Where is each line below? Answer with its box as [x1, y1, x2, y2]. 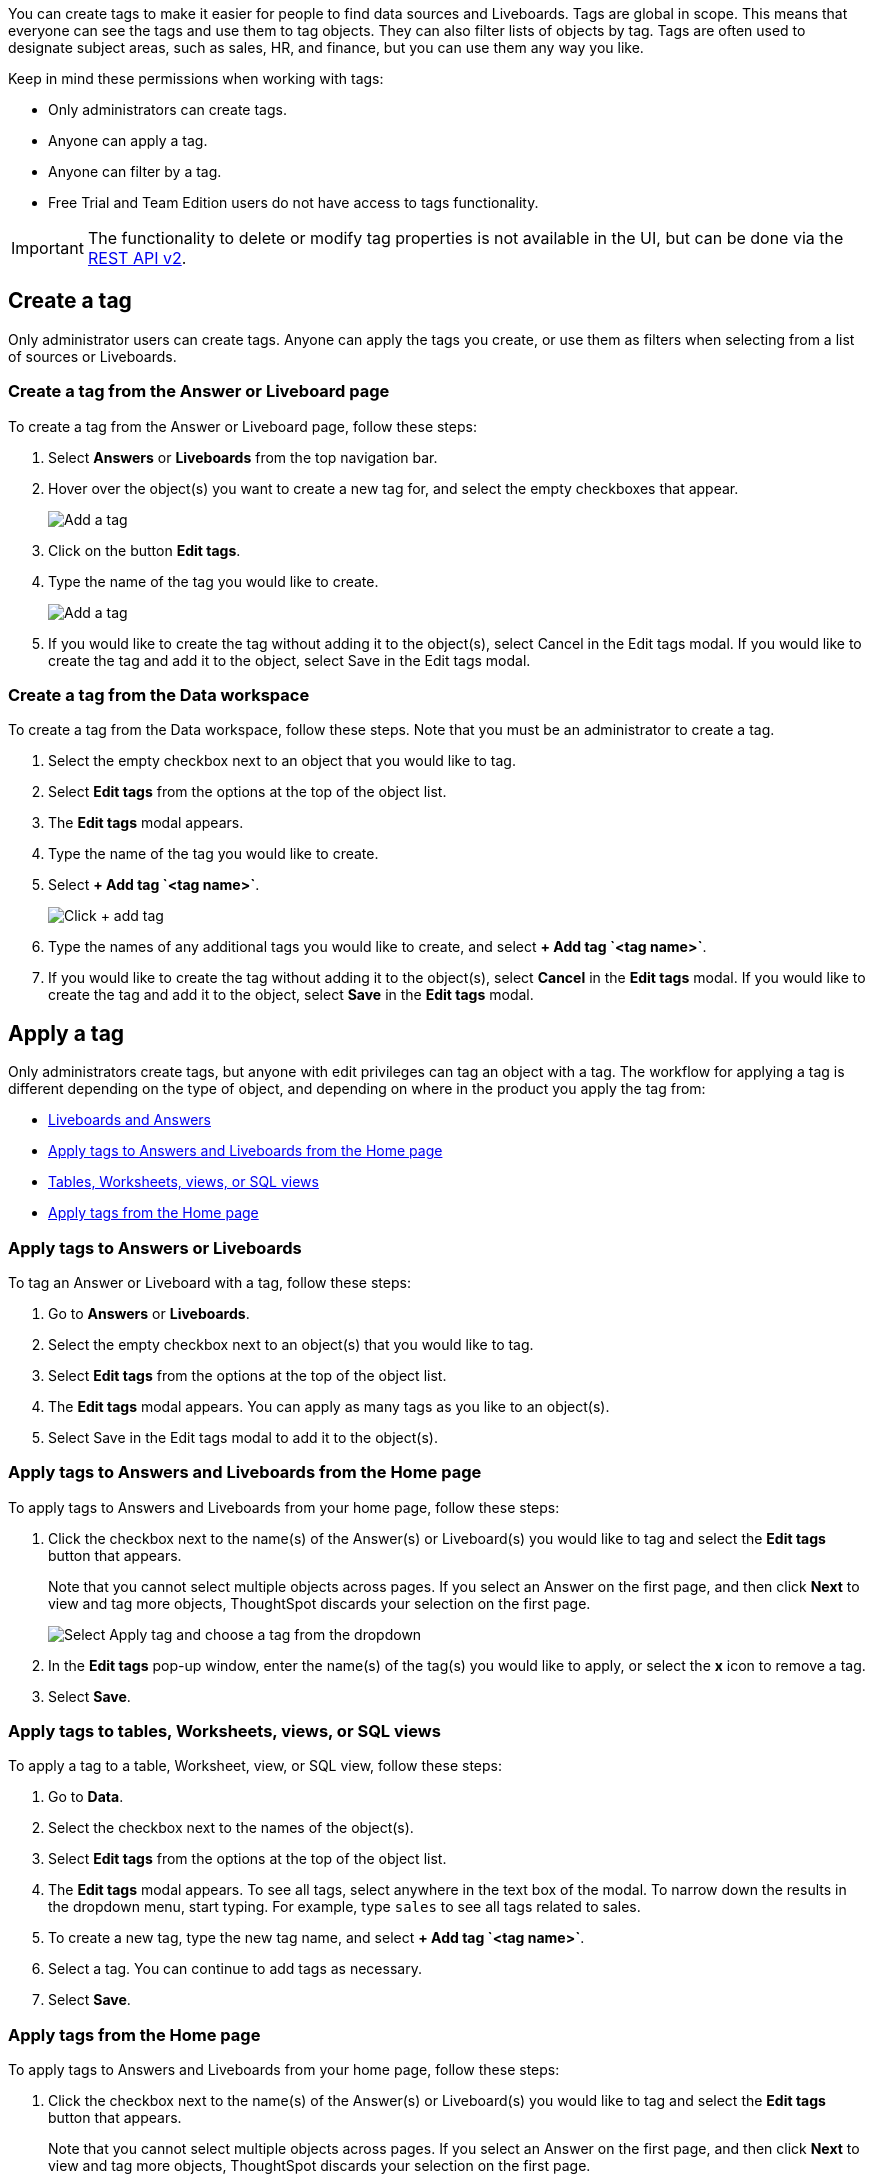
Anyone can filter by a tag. [48, 163, 222, 180]
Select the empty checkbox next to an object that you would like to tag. [48, 752, 516, 770]
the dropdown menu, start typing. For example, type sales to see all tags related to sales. [48, 1898, 641, 1916]
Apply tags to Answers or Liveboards [8, 1237, 302, 1258]
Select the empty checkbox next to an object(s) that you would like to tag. [48, 1335, 534, 1353]
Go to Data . [48, 1788, 124, 1806]
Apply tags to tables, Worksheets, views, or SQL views [8, 1721, 441, 1742]
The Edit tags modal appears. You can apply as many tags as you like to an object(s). [48, 1397, 610, 1415]
